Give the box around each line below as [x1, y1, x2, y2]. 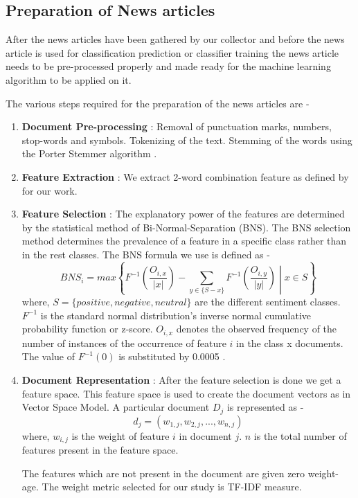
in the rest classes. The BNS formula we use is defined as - [21, 247, 270, 261]
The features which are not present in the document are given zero [21, 465, 305, 480]
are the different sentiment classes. [195, 294, 341, 309]
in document [179, 428, 232, 443]
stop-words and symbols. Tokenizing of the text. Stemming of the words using [21, 132, 352, 147]
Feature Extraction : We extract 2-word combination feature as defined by [21, 169, 349, 184]
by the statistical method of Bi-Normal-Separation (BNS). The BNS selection [21, 220, 351, 234]
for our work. [21, 183, 78, 197]
